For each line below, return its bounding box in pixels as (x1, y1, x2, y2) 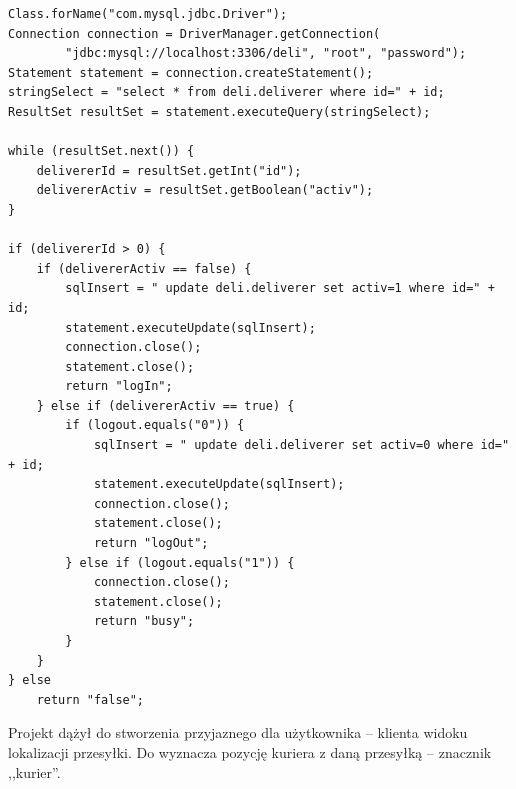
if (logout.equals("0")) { (65, 418, 245, 433)
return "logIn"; (65, 379, 173, 394)
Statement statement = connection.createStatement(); (8, 65, 374, 80)
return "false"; (36, 692, 145, 707)
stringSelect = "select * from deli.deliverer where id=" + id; (8, 85, 445, 100)
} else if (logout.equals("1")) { (65, 555, 295, 570)
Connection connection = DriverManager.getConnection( (8, 26, 381, 41)
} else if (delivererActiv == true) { (36, 398, 295, 413)
